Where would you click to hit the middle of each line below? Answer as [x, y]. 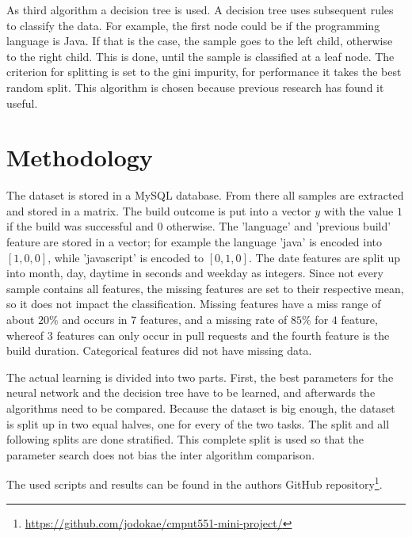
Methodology [80, 157]
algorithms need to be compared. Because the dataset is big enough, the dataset [201, 408]
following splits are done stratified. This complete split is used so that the [185, 439]
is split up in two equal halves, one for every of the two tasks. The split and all [198, 423]
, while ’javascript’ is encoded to [126, 257]
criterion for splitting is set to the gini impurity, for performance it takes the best [204, 72]
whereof [25, 335]
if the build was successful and [80, 226]
